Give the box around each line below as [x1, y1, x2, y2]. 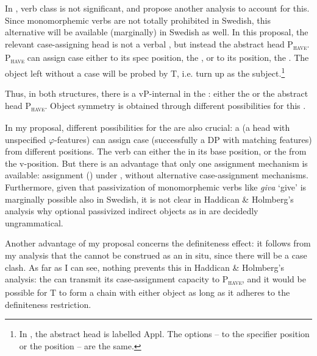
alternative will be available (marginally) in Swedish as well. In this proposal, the [5, 26, 308, 38]
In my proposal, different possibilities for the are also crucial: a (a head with [5, 121, 290, 133]
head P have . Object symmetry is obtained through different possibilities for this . [5, 99, 306, 113]
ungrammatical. [5, 216, 63, 229]
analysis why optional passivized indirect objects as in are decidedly [5, 204, 258, 217]
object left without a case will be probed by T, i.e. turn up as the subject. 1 [5, 65, 285, 79]
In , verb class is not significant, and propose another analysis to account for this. [5, 2, 310, 14]
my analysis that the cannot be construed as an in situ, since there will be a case [5, 248, 307, 261]
